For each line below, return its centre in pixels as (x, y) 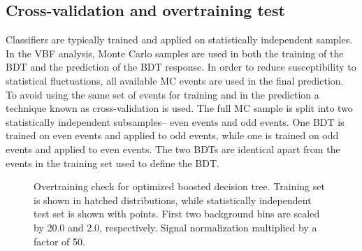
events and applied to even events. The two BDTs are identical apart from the (173, 149)
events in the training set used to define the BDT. (113, 163)
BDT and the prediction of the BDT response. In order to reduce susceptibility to (181, 67)
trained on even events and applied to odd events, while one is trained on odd (172, 135)
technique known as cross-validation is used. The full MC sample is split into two (179, 108)
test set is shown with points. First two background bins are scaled (177, 214)
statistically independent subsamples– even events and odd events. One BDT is (175, 121)
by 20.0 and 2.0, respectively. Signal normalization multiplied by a (175, 227)
